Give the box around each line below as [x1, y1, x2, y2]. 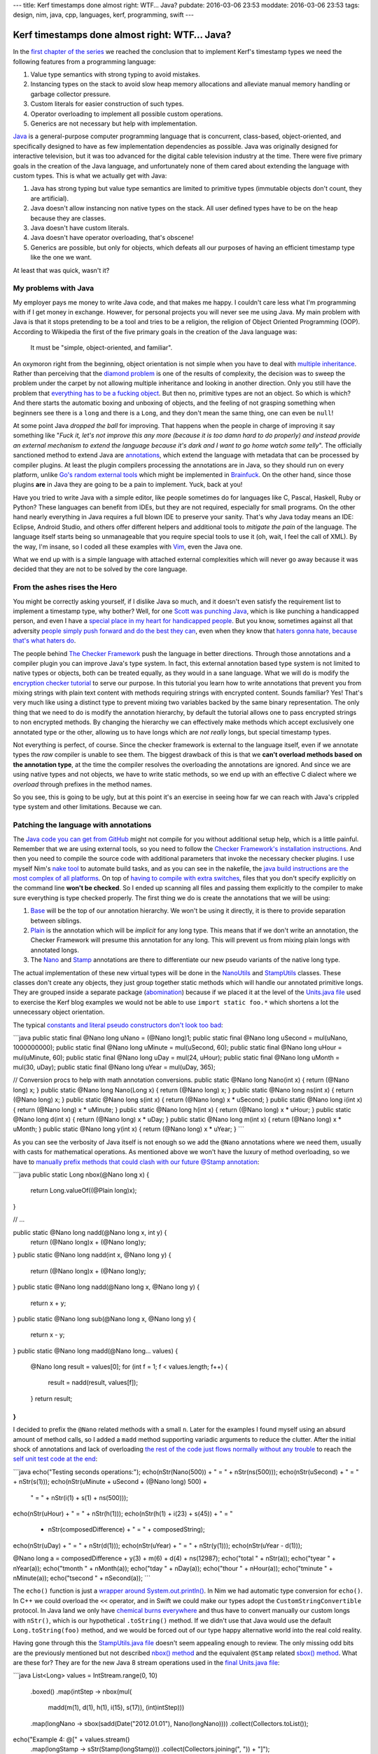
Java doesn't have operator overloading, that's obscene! [30, 234, 194, 242]
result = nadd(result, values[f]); [48, 1379, 139, 1387]
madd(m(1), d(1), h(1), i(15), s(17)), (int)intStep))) [48, 1703, 185, 1712]
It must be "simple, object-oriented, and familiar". [30, 344, 173, 352]
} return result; [30, 1394, 73, 1402]
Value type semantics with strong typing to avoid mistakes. [30, 70, 201, 79]
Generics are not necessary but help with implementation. [30, 119, 197, 128]
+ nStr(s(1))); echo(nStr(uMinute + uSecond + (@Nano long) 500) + [13, 1478, 208, 1486]
